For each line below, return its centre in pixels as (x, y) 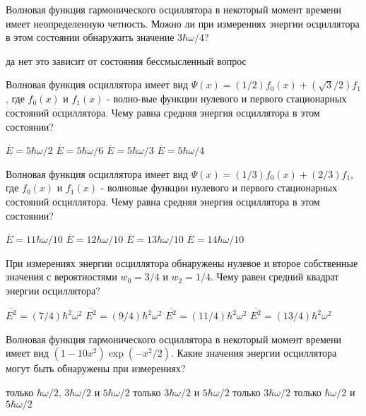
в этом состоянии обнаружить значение (90, 37)
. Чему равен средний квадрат (274, 277)
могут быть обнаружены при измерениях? (96, 368)
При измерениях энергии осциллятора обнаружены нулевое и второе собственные (182, 262)
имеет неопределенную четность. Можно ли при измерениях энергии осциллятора (183, 23)
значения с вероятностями (61, 277)
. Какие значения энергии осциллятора (254, 353)
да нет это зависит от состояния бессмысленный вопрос (126, 60)
